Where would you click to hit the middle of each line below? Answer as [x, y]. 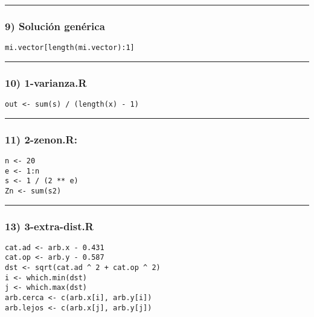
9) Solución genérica [55, 26]
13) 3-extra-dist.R [49, 226]
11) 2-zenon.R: [41, 139]
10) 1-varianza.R [46, 82]
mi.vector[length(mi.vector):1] [70, 48]
